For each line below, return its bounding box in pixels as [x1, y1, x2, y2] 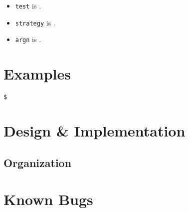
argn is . [15, 34, 41, 44]
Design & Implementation [3, 120, 186, 140]
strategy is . [15, 17, 55, 27]
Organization [3, 154, 72, 170]
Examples [3, 63, 71, 84]
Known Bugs [3, 189, 93, 209]
